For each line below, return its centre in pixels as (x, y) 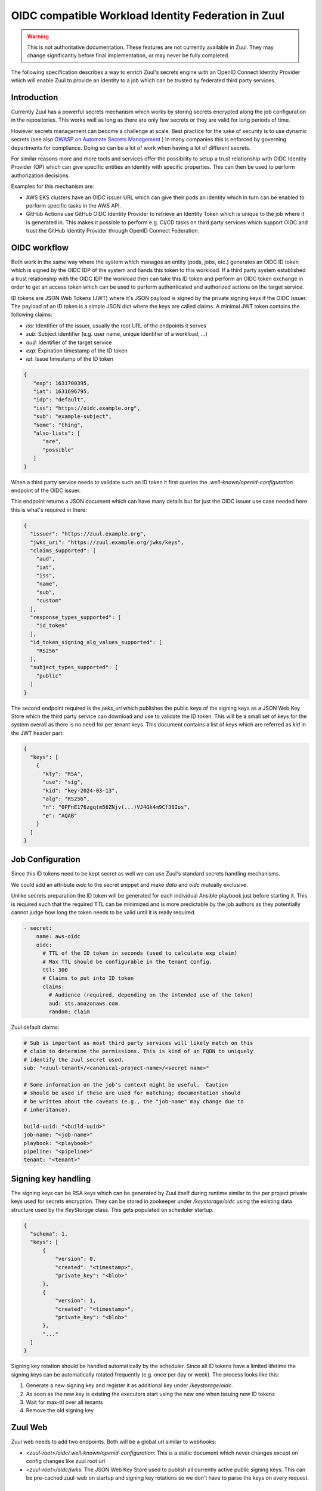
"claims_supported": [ (63, 550)
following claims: (32, 315)
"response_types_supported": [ (76, 618)
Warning (38, 36)
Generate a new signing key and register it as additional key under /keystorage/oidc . (129, 1385)
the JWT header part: (37, 733)
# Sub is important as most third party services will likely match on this (138, 1043)
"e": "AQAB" (60, 815)
